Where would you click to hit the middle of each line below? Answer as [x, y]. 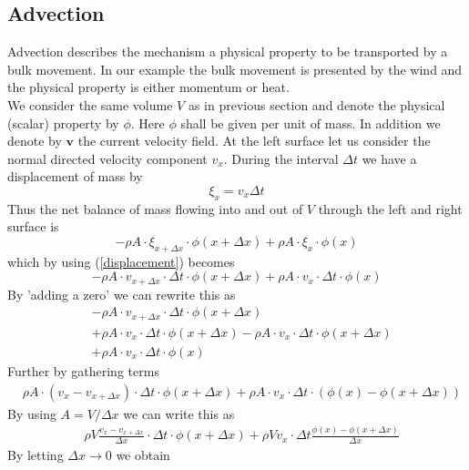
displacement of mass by [75, 176]
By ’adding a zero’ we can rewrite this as [122, 294]
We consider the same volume [90, 104]
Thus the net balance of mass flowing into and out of [155, 208]
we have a [389, 158]
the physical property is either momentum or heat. [148, 87]
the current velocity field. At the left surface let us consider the [254, 141]
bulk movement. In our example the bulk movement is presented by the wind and [235, 69]
